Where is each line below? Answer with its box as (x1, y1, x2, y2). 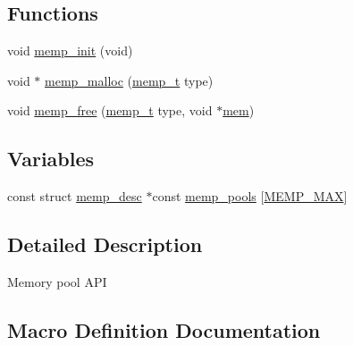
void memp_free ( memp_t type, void (7, 101, 213, 120)
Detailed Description (7, 231, 203, 258)
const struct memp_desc (7, 187, 142, 206)
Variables (7, 145, 95, 172)
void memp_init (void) (7, 41, 133, 60)
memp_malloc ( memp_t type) (45, 71, 214, 89)
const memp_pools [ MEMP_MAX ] (152, 187, 348, 206)
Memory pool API (7, 272, 107, 290)
